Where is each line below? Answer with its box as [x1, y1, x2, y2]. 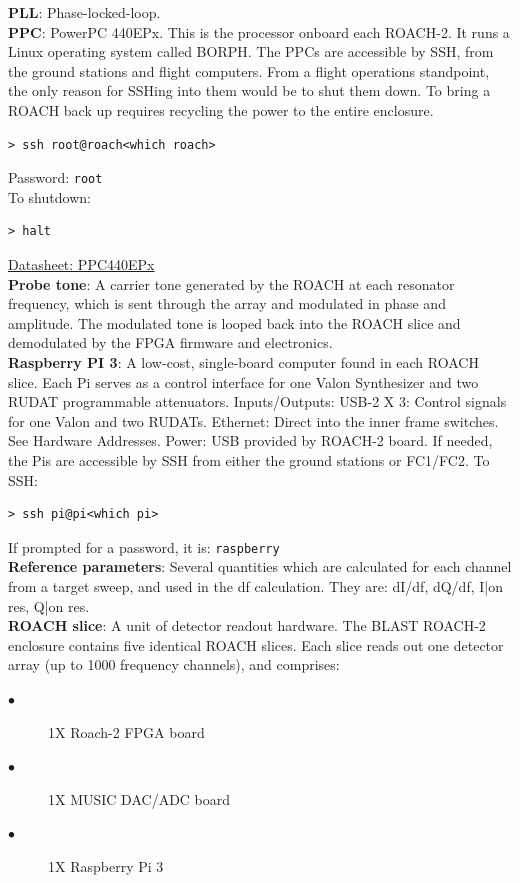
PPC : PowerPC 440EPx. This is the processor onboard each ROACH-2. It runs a [8, 21, 510, 42]
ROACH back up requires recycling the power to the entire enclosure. [8, 99, 434, 120]
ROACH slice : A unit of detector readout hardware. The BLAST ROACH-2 [8, 615, 486, 636]
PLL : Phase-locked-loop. [8, 2, 161, 22]
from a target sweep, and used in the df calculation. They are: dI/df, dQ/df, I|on [8, 575, 503, 596]
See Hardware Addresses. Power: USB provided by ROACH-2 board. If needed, [8, 430, 493, 451]
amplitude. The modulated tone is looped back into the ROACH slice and [8, 312, 461, 333]
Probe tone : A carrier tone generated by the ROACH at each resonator [8, 273, 455, 294]
